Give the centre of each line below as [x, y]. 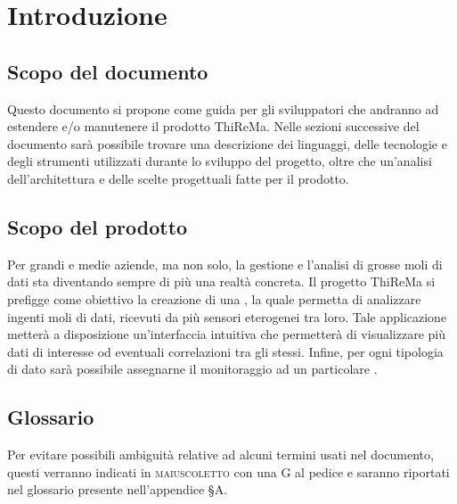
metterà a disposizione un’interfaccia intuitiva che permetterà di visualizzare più [226, 334]
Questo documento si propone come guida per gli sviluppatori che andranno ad [223, 108]
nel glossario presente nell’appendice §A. [118, 489]
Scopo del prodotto [98, 226]
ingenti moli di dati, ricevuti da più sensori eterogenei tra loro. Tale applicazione [227, 316]
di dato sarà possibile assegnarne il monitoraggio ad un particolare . [192, 369]
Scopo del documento [108, 71]
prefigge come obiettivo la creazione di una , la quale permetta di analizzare [214, 298]
